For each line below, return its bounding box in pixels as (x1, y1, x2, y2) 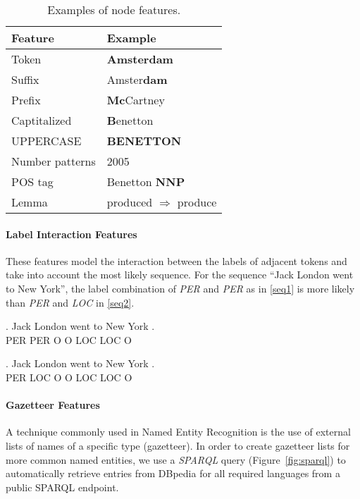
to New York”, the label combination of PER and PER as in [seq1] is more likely (6, 281, 355, 295)
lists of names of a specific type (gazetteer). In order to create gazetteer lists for (6, 438, 350, 452)
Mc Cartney (106, 92, 165, 108)
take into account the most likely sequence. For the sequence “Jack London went (6, 267, 354, 282)
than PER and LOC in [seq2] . (6, 295, 135, 309)
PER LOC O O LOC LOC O (6, 369, 132, 384)
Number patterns (11, 153, 96, 169)
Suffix (11, 71, 39, 87)
